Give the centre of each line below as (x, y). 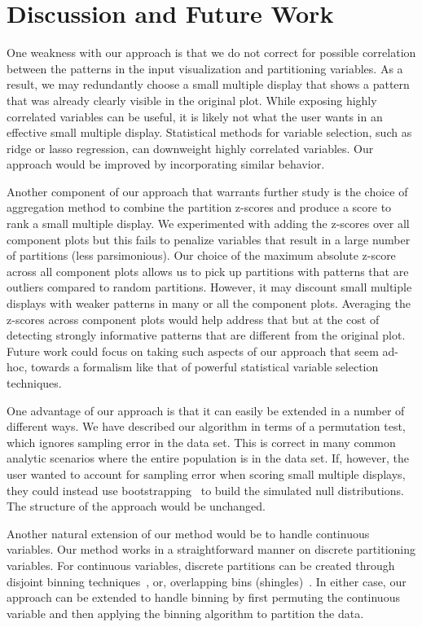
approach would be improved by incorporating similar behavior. (166, 164)
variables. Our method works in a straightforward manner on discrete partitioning (211, 549)
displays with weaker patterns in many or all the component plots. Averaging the (209, 303)
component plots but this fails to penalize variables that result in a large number (209, 239)
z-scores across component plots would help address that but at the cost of (193, 319)
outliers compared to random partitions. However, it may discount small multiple (209, 287)
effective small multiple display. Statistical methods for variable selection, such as (209, 132)
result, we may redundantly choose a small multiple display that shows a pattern (208, 84)
